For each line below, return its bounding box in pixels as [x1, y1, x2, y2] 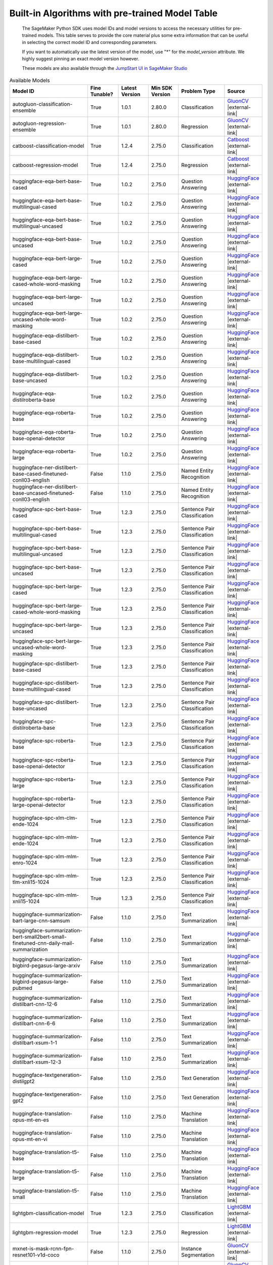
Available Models [9, 77, 50, 84]
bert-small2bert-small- [12, 934, 67, 941]
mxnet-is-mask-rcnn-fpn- [12, 1245, 74, 1252]
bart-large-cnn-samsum [12, 917, 70, 924]
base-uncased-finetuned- [12, 490, 75, 497]
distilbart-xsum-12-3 [12, 1059, 62, 1066]
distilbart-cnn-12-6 [12, 1001, 58, 1008]
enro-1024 [12, 859, 37, 866]
